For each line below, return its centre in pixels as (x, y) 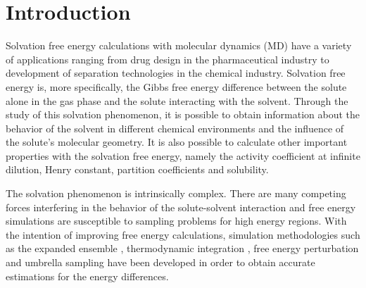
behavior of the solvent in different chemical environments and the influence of (175, 128)
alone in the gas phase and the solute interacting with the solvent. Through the (177, 100)
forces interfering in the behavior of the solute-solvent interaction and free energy (181, 207)
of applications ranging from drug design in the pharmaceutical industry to (168, 59)
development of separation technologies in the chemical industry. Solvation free (176, 73)
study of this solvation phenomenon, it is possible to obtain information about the (183, 114)
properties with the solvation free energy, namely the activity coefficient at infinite (183, 155)
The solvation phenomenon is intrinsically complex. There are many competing (176, 193)
